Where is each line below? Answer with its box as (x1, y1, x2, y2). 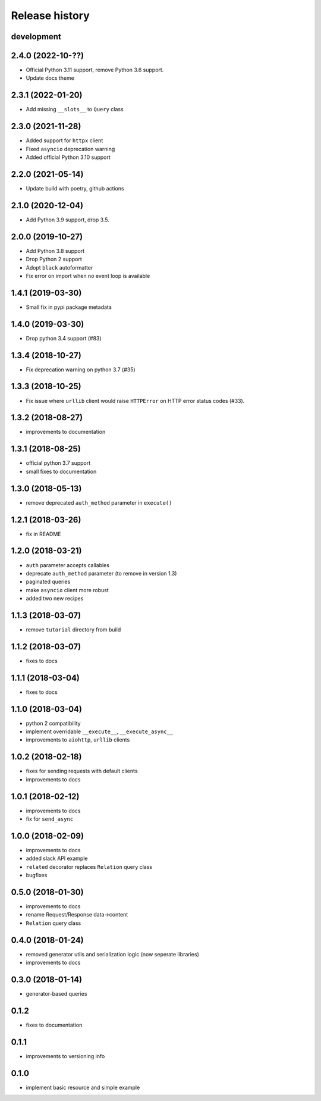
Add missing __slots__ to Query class (26, 106, 124, 113)
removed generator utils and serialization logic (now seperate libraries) (26, 950, 199, 958)
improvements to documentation (26, 428, 106, 436)
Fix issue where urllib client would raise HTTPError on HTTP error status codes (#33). (26, 397, 245, 404)
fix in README (26, 530, 62, 537)
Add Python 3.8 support (26, 247, 85, 254)
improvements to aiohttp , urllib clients (26, 736, 130, 743)
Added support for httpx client (26, 137, 103, 144)
